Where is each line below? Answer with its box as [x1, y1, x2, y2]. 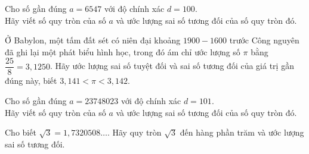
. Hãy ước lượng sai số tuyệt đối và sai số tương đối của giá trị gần [50, 59, 294, 72]
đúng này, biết [5, 74, 57, 87]
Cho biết [5, 126, 36, 139]
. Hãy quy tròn [107, 126, 162, 139]
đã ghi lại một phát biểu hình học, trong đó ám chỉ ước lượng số [5, 45, 240, 58]
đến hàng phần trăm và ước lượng [180, 126, 304, 139]
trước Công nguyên [229, 34, 299, 46]
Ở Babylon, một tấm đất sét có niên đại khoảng [5, 34, 181, 46]
